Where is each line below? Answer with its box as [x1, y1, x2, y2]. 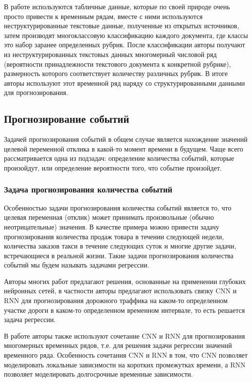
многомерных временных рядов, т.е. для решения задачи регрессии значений [4, 340, 232, 350]
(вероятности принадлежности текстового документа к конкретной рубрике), [4, 58, 231, 69]
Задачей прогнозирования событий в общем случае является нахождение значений [4, 134, 248, 144]
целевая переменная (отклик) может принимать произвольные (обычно [4, 212, 214, 222]
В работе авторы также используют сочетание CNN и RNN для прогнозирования [4, 330, 245, 341]
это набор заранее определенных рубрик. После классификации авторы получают [4, 39, 245, 50]
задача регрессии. [4, 314, 56, 325]
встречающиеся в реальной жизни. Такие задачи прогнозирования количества [4, 250, 234, 260]
